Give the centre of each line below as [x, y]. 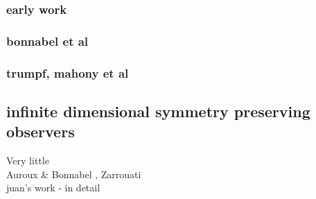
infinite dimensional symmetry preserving [158, 111]
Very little [28, 161]
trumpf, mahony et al [68, 72]
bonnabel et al [47, 41]
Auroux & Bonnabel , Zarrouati [74, 174]
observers [41, 131]
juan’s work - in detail [53, 188]
